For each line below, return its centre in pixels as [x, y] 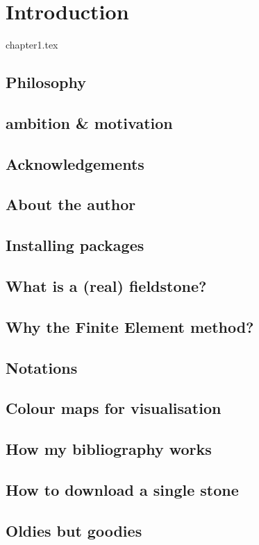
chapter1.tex [32, 45]
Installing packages [75, 245]
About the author [71, 204]
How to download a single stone [122, 489]
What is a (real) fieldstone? [106, 286]
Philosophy [46, 82]
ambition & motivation [89, 122]
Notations [42, 367]
